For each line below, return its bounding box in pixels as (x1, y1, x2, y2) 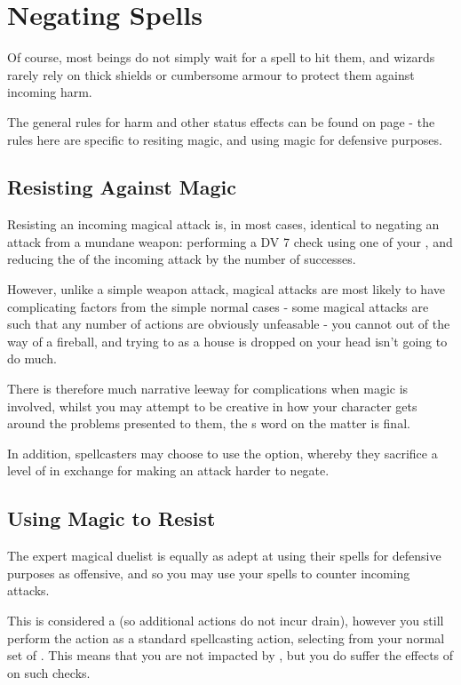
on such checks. (7, 663, 91, 681)
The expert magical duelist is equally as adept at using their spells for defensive (7, 546, 441, 565)
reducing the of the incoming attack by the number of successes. (7, 250, 356, 268)
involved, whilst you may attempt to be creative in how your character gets (7, 396, 417, 415)
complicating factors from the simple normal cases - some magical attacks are (7, 297, 429, 315)
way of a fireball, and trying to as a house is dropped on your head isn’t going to (7, 331, 448, 350)
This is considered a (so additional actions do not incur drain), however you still (7, 611, 444, 629)
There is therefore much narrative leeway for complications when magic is (7, 379, 409, 398)
